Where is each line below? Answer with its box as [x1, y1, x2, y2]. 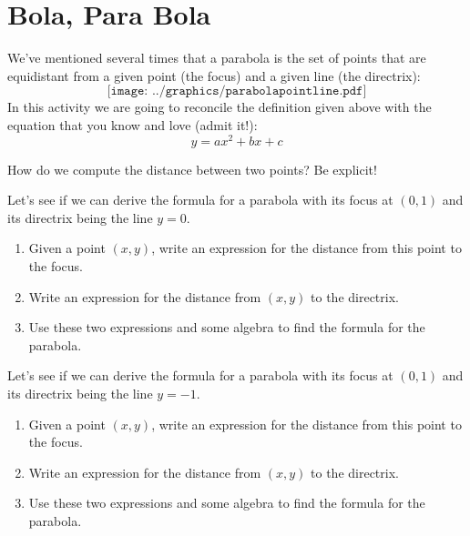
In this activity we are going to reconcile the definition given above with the [7, 97, 432, 116]
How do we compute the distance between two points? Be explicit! [7, 159, 377, 178]
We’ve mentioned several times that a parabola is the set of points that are [7, 48, 426, 67]
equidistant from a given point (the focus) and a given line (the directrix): [7, 66, 421, 85]
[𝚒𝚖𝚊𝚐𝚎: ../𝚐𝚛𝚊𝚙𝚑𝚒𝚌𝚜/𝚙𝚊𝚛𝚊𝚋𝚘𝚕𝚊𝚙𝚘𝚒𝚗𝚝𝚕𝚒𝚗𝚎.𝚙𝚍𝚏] [107, 85, 367, 98]
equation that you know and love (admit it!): [7, 115, 258, 134]
